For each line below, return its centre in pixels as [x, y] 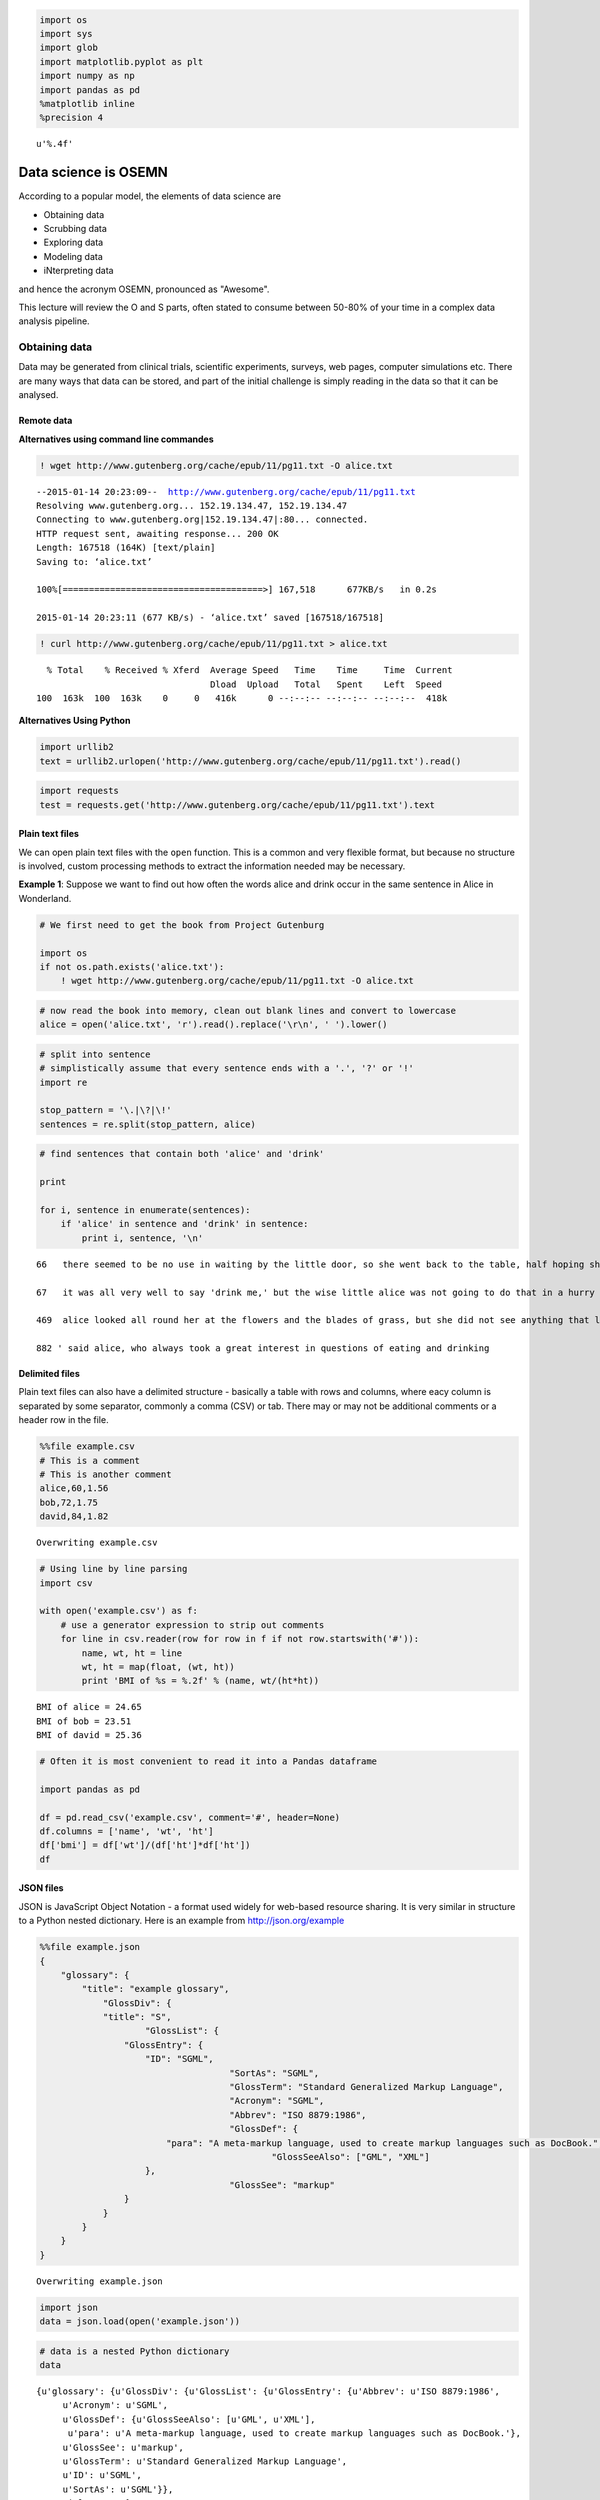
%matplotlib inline [87, 103]
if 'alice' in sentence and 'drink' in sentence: [184, 1224]
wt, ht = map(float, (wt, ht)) [158, 1666]
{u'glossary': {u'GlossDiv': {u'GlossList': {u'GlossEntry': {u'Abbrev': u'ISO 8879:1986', [268, 2391]
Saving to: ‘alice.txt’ [94, 561]
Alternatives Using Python [74, 721]
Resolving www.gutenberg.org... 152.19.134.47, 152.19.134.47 [192, 506]
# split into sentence [95, 1054]
